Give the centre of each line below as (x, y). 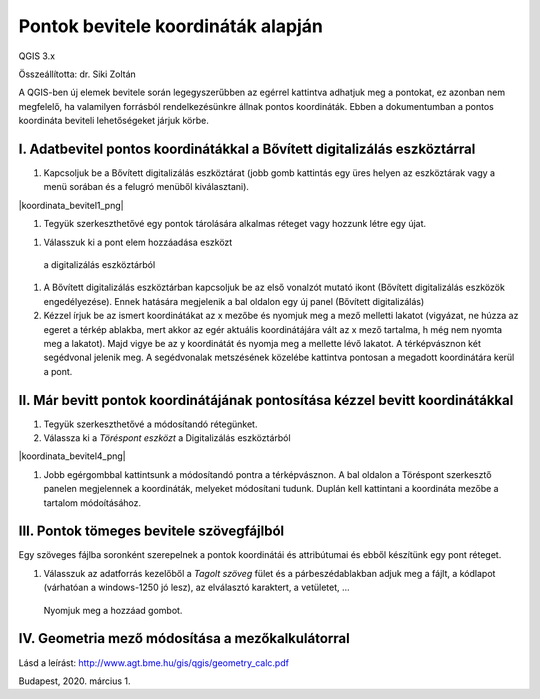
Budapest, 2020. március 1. (74, 681)
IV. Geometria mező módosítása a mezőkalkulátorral (184, 638)
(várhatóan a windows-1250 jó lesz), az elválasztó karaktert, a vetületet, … (196, 587)
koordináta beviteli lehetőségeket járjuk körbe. (114, 121)
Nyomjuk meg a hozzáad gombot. (113, 610)
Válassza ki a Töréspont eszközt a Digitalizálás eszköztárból (167, 438)
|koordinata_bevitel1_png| (71, 205)
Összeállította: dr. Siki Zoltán (77, 74)
